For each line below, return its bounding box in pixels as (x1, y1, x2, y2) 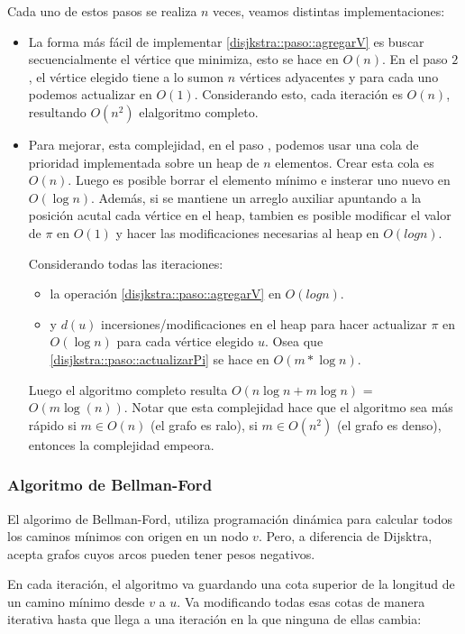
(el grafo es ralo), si (150, 415, 258, 434)
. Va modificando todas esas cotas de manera (177, 592, 425, 611)
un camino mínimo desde (7, 592, 145, 611)
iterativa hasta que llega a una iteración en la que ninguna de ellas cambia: (7, 610, 422, 629)
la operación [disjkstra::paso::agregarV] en (50, 284, 281, 303)
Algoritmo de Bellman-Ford (7, 473, 213, 496)
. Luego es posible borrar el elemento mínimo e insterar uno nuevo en (68, 170, 451, 189)
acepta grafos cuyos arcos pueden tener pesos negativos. (7, 544, 315, 563)
